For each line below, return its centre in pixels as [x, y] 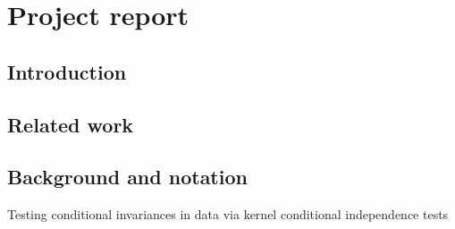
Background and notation [127, 177]
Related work [71, 124]
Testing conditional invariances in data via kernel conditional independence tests [228, 214]
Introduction [67, 71]
